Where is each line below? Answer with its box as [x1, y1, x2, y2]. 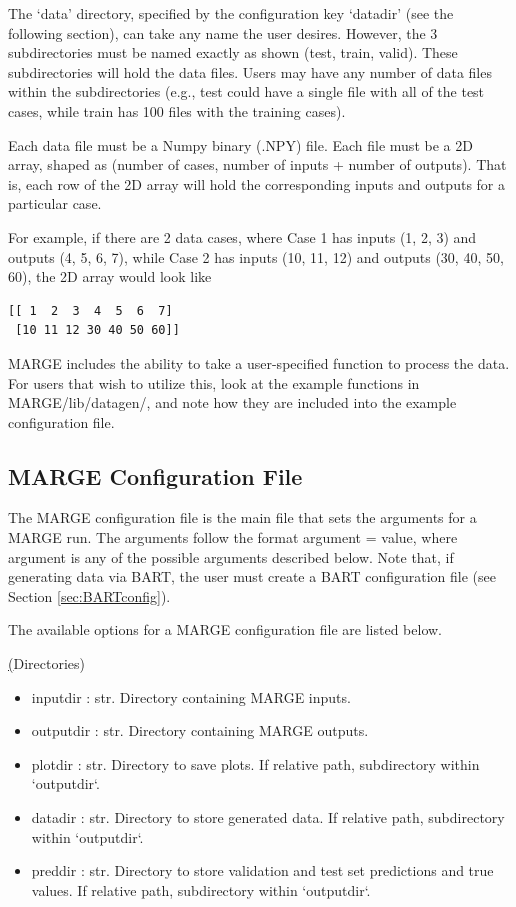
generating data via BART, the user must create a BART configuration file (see [8, 566, 497, 587]
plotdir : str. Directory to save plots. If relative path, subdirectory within [31, 753, 480, 774]
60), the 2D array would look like [8, 266, 212, 287]
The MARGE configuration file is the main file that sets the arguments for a [8, 507, 477, 528]
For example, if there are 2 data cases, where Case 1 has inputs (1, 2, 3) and [8, 226, 477, 247]
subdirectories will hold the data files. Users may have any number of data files [8, 61, 492, 82]
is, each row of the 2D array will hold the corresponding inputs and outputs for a [8, 173, 505, 194]
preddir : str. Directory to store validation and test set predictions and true [31, 860, 494, 881]
